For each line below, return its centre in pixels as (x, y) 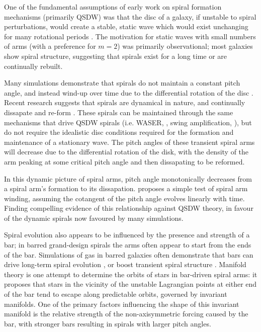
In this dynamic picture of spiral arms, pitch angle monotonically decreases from (128, 178)
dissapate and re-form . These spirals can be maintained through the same (119, 112)
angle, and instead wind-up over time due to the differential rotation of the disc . (129, 92)
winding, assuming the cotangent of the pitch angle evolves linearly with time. (124, 198)
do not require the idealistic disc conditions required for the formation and (119, 132)
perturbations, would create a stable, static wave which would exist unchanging (126, 26)
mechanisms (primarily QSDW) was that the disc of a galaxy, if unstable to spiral (130, 16)
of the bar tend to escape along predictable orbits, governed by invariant (116, 294)
